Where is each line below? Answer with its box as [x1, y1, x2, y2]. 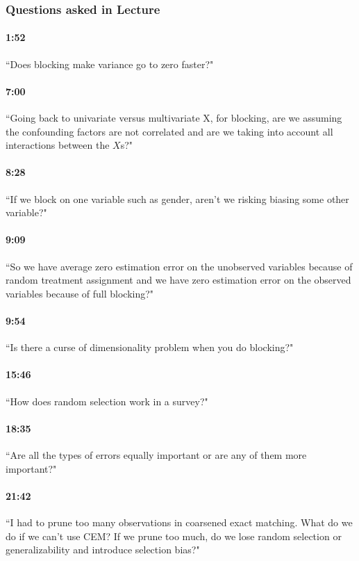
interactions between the [6, 138, 110, 152]
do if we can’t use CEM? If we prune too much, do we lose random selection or [6, 528, 342, 543]
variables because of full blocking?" [6, 286, 154, 300]
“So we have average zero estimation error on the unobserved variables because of [6, 259, 353, 273]
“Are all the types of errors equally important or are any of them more [6, 447, 307, 462]
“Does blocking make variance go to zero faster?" [6, 56, 214, 71]
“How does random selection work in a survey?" [6, 393, 208, 408]
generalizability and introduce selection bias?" [6, 542, 200, 557]
